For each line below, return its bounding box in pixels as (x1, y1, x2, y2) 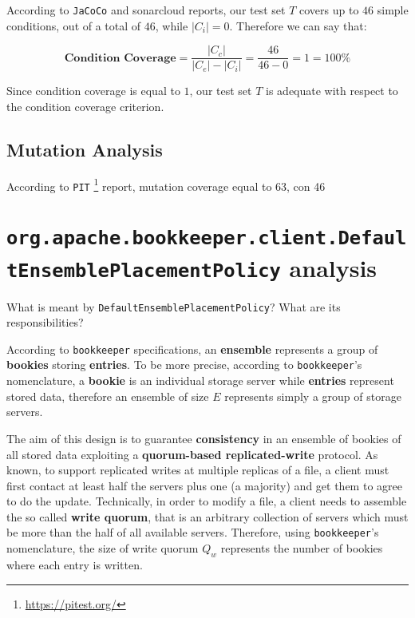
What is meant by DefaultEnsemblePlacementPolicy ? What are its (6, 298, 341, 315)
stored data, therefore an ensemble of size (6, 387, 209, 404)
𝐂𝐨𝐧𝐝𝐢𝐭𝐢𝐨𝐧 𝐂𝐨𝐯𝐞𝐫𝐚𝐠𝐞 (64, 52, 176, 64)
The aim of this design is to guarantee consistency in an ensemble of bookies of (6, 430, 401, 446)
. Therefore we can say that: (229, 17, 367, 34)
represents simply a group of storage (224, 387, 401, 404)
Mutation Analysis (6, 137, 163, 161)
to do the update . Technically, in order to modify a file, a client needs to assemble (6, 493, 407, 509)
